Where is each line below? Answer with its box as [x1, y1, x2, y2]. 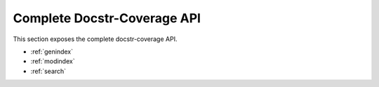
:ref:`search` [30, 67, 67, 75]
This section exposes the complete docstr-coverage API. [13, 35, 178, 43]
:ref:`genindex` [30, 47, 74, 56]
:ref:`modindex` [30, 57, 75, 65]
